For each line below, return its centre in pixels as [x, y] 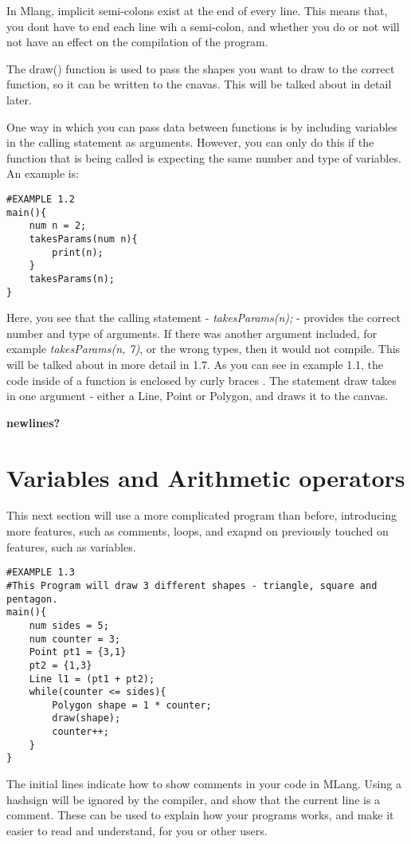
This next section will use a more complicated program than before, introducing [202, 515]
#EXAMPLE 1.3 [41, 573]
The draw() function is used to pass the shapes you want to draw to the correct [201, 68]
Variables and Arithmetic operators [206, 477]
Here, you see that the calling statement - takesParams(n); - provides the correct [204, 318]
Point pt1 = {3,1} [78, 652]
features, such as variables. [71, 546]
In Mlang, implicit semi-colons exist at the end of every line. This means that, [197, 10]
